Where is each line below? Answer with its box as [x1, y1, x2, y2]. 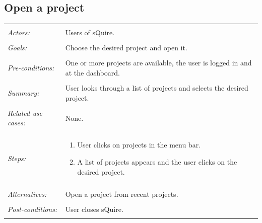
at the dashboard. [65, 67, 120, 78]
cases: [8, 117, 26, 128]
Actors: [8, 27, 30, 38]
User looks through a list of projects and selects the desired [65, 83, 248, 93]
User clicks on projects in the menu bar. [77, 139, 201, 150]
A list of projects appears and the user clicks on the [77, 157, 237, 167]
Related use [8, 107, 42, 118]
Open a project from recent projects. [65, 188, 178, 199]
